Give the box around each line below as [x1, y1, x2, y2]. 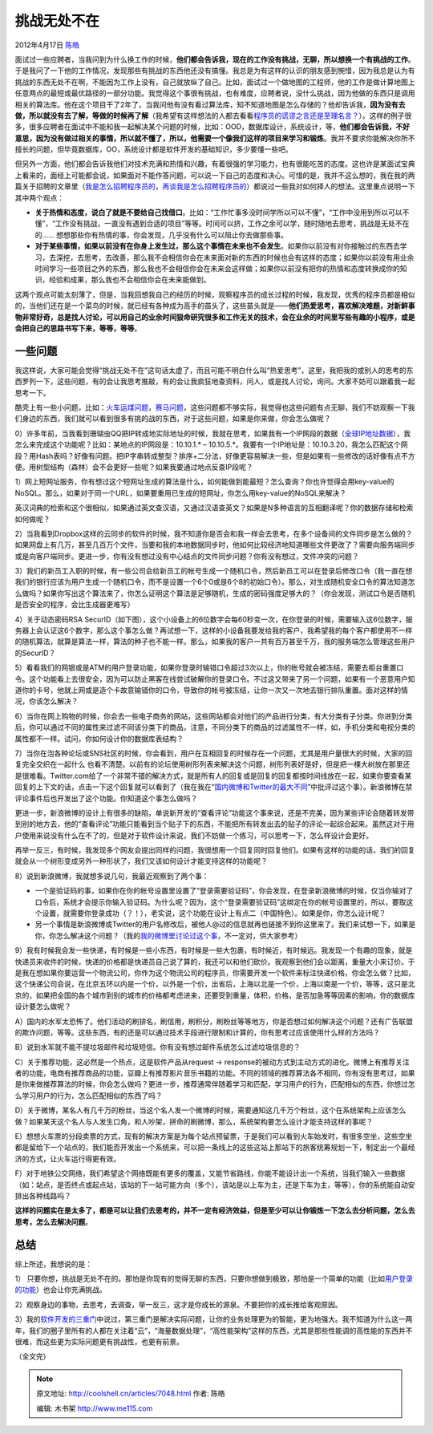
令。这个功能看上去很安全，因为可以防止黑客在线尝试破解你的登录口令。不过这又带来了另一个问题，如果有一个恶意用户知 [14, 674, 415, 683]
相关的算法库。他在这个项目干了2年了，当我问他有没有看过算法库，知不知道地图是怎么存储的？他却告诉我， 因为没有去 [14, 99, 406, 109]
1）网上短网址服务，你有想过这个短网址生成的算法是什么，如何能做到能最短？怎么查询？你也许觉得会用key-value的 [14, 477, 395, 487]
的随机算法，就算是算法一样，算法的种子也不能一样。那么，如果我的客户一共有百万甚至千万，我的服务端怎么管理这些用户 [14, 637, 415, 646]
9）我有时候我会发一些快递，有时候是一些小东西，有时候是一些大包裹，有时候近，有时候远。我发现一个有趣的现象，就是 [14, 946, 413, 955]
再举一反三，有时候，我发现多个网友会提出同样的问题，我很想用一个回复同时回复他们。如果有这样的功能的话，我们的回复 [14, 845, 415, 855]
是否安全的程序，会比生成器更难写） [14, 600, 135, 610]
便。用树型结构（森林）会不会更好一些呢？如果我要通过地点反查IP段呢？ [14, 462, 253, 472]
